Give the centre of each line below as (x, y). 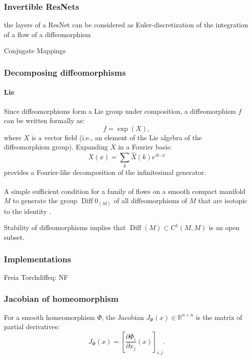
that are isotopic (223, 201)
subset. (14, 237)
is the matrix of (219, 317)
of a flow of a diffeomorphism (48, 34)
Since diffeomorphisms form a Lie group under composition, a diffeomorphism (120, 111)
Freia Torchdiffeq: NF (36, 277)
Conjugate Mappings (35, 51)
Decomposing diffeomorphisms (65, 72)
